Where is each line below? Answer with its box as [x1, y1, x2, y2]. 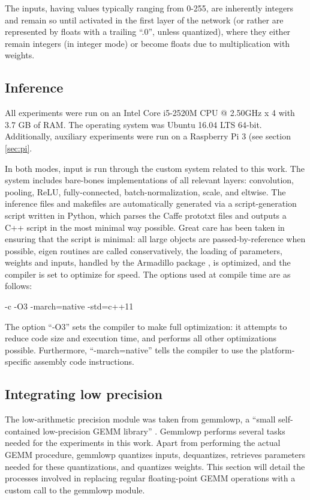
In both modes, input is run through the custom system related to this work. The [5, 162, 305, 174]
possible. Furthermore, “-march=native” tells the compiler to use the [5, 343, 258, 356]
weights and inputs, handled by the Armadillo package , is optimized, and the [5, 256, 291, 269]
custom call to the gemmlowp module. [5, 483, 145, 496]
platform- [260, 343, 295, 356]
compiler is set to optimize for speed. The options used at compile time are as [5, 267, 291, 280]
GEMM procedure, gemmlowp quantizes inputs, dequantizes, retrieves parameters [5, 448, 306, 461]
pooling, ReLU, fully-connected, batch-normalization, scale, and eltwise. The [5, 185, 286, 198]
